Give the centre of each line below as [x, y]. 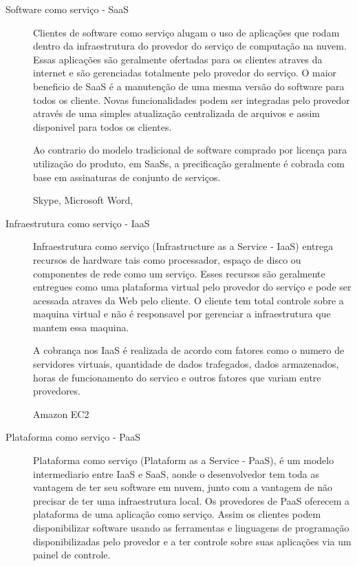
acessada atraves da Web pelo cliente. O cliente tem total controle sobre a [188, 300]
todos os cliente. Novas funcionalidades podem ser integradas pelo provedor [192, 99]
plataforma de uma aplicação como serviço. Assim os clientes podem [177, 514]
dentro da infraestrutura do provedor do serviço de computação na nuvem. [190, 46]
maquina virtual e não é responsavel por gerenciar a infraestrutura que [182, 314]
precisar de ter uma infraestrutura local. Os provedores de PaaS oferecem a [192, 500]
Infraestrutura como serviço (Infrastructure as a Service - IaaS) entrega [183, 246]
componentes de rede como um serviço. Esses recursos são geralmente [179, 273]
